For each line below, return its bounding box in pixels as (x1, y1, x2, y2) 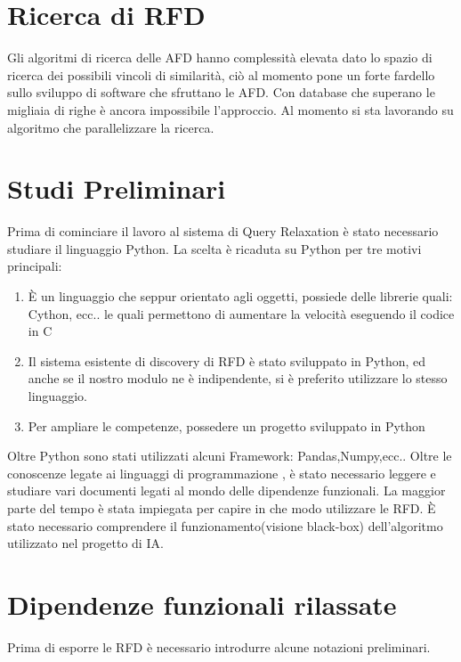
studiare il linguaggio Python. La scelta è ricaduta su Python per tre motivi (7, 239, 422, 257)
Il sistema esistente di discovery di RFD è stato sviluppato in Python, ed (28, 351, 426, 370)
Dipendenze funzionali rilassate (7, 585, 397, 622)
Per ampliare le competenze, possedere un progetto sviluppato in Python (28, 416, 425, 435)
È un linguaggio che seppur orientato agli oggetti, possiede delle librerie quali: (28, 287, 453, 305)
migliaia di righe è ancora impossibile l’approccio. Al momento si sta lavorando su (7, 100, 454, 119)
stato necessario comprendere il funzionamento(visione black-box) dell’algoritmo (7, 516, 443, 535)
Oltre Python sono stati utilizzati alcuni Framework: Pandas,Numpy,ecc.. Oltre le (7, 446, 452, 465)
